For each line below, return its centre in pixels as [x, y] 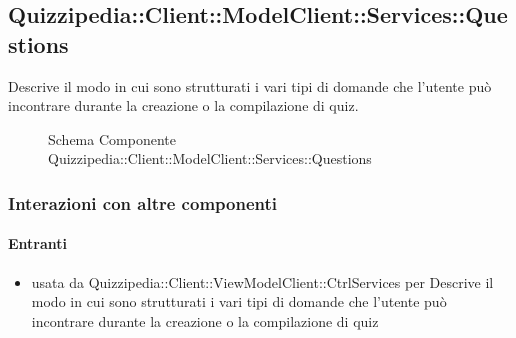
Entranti [38, 243]
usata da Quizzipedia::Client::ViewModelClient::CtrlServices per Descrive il [262, 281]
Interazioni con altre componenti [142, 202]
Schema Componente [112, 138]
